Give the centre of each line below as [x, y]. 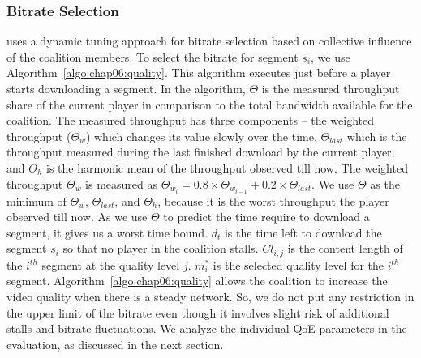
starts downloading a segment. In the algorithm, [126, 88]
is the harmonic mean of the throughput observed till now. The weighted [227, 167]
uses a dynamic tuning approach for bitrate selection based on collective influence [209, 41]
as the [385, 183]
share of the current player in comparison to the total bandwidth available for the [210, 104]
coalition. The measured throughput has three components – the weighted [191, 120]
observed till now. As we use [77, 217]
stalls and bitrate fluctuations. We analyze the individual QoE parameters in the [207, 328]
